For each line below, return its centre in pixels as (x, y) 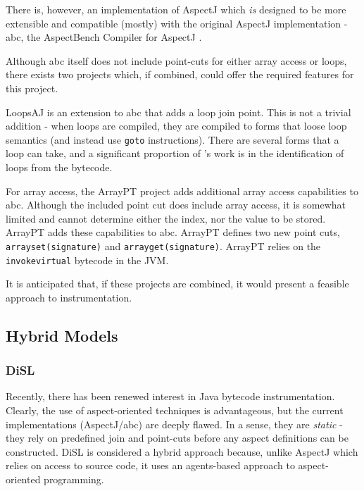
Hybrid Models (62, 335)
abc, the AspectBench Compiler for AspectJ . (104, 37)
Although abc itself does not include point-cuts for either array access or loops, (176, 60)
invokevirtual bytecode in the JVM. (87, 260)
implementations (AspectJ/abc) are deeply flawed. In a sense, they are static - (174, 424)
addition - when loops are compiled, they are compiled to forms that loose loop (176, 126)
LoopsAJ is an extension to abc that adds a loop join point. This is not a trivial (178, 112)
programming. (74, 479)
